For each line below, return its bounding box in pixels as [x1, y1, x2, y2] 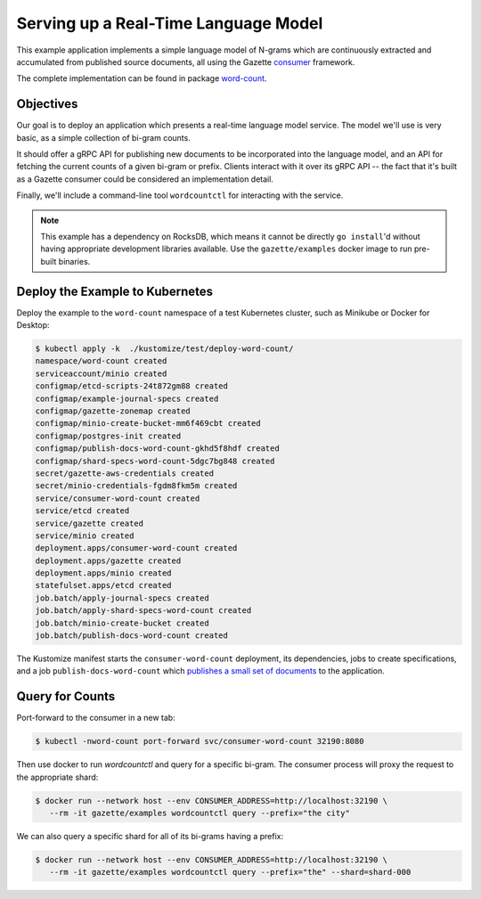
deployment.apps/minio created [35, 568, 173, 578]
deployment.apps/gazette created [35, 555, 182, 566]
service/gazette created [35, 518, 144, 528]
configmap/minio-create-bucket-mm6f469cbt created [35, 419, 262, 429]
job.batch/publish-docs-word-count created [35, 631, 229, 641]
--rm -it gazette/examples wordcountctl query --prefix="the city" [49, 808, 351, 819]
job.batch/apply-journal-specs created [35, 593, 209, 603]
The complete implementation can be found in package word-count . [16, 73, 267, 84]
